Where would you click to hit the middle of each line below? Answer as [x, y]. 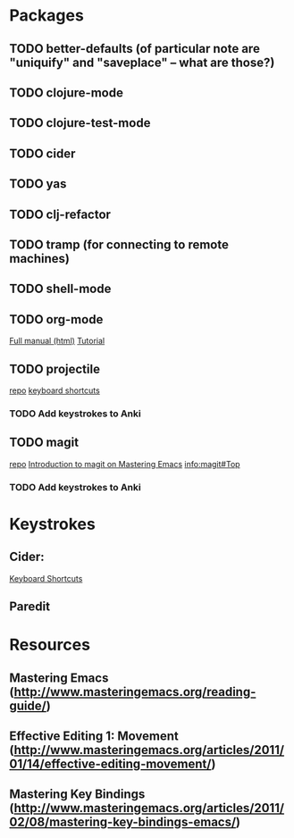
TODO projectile [55, 369]
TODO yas [38, 184]
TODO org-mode [56, 319]
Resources [50, 645]
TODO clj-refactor [60, 214]
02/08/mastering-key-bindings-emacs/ [123, 822]
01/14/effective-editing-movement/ [110, 763]
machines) [39, 259]
